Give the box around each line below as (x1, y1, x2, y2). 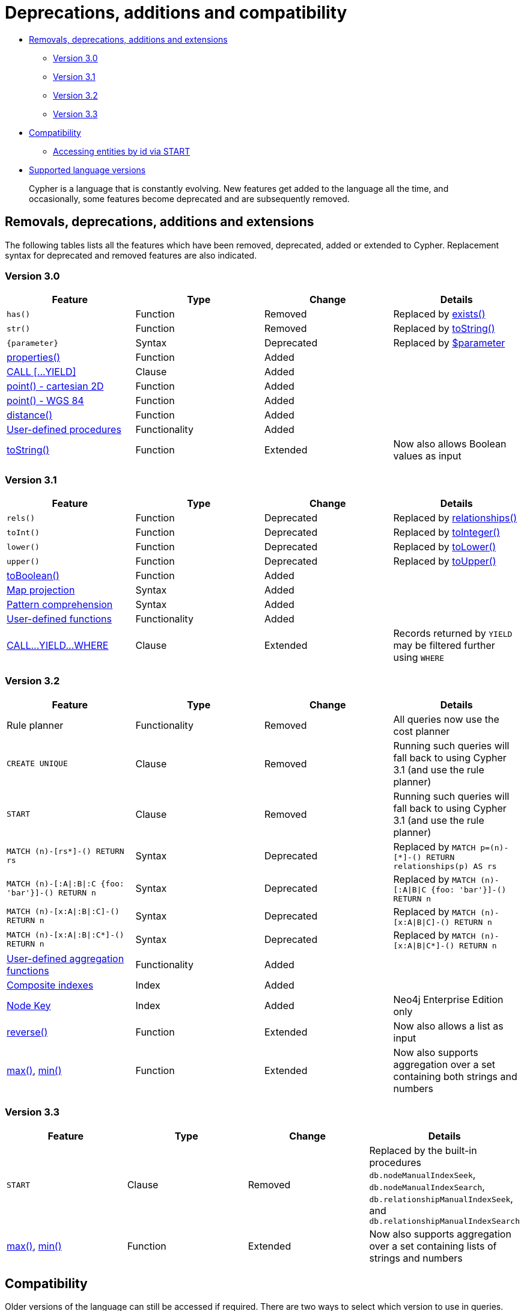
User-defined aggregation (7, 952, 124, 965)
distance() (7, 409, 53, 422)
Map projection (7, 584, 75, 597)
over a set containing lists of (369, 1239, 497, 1252)
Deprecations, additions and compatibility (5, 2, 347, 23)
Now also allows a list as (393, 1019, 504, 1032)
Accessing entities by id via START (53, 146, 190, 156)
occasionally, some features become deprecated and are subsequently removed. (29, 193, 350, 204)
